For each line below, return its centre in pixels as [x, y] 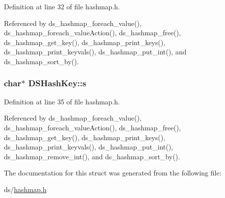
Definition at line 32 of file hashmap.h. [62, 6]
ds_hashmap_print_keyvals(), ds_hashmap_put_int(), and [95, 52]
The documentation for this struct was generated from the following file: [113, 173]
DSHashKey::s [57, 83]
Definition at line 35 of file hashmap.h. [62, 101]
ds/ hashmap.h [25, 189]
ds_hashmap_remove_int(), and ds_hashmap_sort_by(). [92, 156]
